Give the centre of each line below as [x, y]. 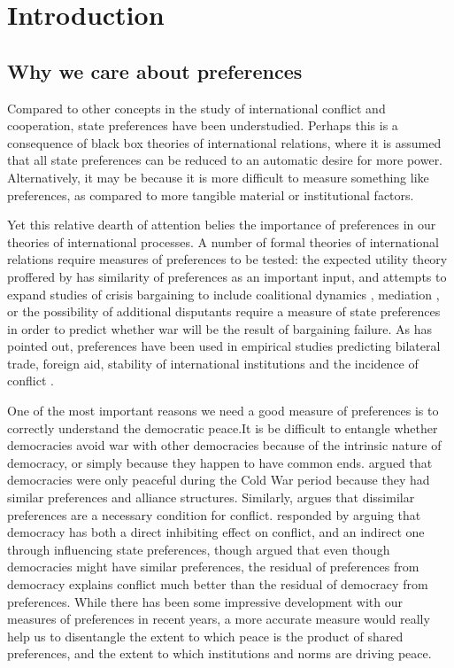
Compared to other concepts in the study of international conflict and [196, 108]
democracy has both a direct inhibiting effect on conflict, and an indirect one [216, 532]
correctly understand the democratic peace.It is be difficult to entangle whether [223, 427]
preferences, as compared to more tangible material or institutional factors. [211, 194]
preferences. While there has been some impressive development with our [205, 601]
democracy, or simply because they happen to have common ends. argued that [220, 462]
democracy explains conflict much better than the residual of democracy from [218, 584]
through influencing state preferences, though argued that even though [199, 549]
